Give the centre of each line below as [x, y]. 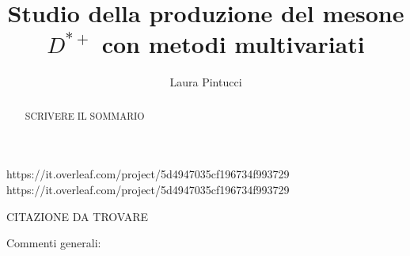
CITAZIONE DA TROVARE [78, 216]
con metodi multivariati [233, 44]
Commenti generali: [54, 243]
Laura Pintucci [206, 82]
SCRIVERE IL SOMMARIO [85, 115]
